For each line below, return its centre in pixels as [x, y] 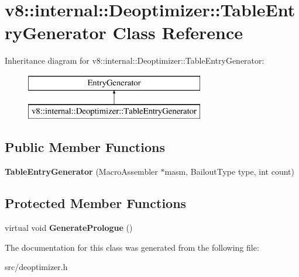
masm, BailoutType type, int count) [229, 172]
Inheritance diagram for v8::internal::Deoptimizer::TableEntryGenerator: [135, 60]
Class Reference [178, 32]
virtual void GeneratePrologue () [69, 228]
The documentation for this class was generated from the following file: [132, 247]
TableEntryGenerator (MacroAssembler [81, 172]
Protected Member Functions [96, 203]
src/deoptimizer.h [36, 267]
